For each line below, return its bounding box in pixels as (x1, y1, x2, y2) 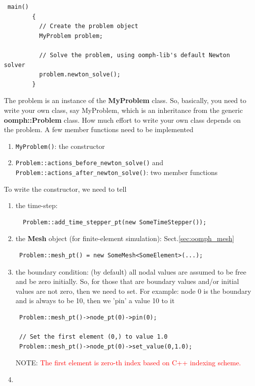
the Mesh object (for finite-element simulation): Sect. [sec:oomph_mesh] (15, 233, 234, 244)
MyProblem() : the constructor (15, 140, 105, 151)
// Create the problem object (39, 23, 139, 30)
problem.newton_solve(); (39, 71, 121, 78)
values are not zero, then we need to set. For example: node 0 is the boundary (15, 285, 252, 296)
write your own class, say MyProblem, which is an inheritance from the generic (4, 105, 243, 115)
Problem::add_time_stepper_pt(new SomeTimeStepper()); (23, 218, 207, 226)
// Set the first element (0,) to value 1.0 (19, 333, 168, 341)
